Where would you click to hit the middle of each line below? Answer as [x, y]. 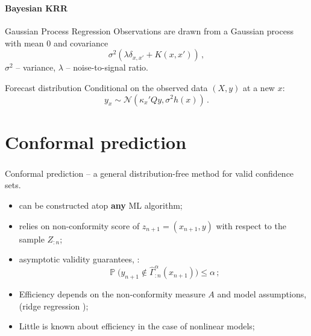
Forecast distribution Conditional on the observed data [106, 87]
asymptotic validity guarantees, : [79, 259]
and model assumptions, [262, 294]
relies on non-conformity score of [79, 225]
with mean [24, 43]
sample [32, 239]
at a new [259, 87]
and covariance [81, 43]
